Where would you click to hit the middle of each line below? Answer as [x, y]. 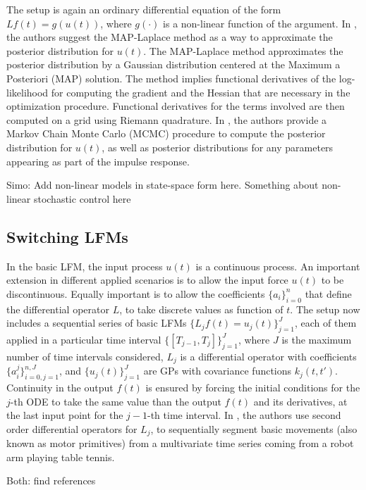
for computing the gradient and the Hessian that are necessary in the [201, 92]
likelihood [28, 92]
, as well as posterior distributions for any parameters [218, 147]
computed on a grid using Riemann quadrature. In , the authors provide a [167, 119]
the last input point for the [65, 415]
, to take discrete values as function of [201, 309]
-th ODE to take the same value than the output [116, 401]
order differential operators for [72, 428]
